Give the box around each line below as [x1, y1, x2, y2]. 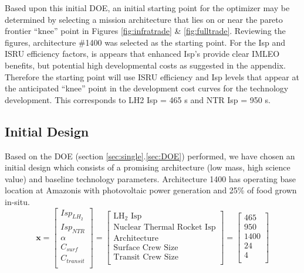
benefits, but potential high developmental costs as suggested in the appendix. [5, 59, 286, 71]
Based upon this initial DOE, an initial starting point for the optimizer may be [5, 2, 290, 13]
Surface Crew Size [113, 244, 178, 252]
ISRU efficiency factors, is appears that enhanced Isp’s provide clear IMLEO [5, 47, 280, 60]
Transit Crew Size [113, 253, 178, 262]
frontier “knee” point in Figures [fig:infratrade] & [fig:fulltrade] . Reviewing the [5, 25, 286, 37]
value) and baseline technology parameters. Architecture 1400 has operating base [5, 172, 296, 185]
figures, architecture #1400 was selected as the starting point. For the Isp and [5, 36, 285, 48]
